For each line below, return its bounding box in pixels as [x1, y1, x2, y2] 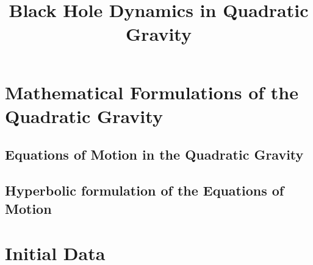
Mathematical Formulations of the [5, 79, 298, 104]
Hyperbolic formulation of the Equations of [5, 181, 284, 200]
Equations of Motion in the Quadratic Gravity [5, 145, 304, 164]
